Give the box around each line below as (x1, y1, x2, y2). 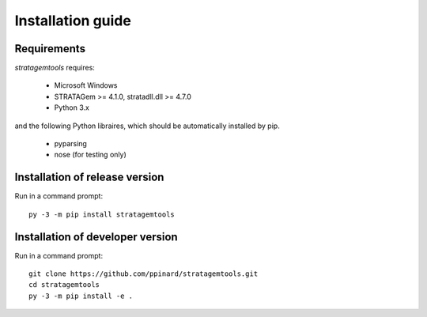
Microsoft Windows (54, 81, 118, 90)
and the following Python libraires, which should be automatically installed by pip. (14, 121, 280, 130)
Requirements (14, 42, 86, 55)
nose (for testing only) (54, 150, 127, 160)
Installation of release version (14, 171, 164, 184)
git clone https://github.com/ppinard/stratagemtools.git (28, 270, 259, 278)
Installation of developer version (14, 230, 178, 243)
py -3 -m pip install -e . (28, 291, 134, 300)
